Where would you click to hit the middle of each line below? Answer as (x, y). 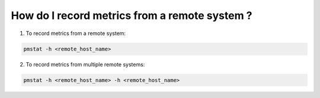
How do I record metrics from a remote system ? (132, 15)
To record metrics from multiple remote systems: (85, 64)
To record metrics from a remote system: (76, 33)
